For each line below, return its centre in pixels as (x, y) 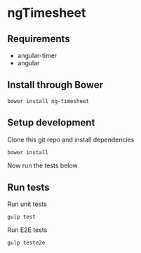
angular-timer (37, 55)
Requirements (39, 39)
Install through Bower (55, 85)
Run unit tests (27, 204)
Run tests (28, 187)
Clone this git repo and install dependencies (71, 139)
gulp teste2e (26, 243)
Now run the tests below (43, 165)
